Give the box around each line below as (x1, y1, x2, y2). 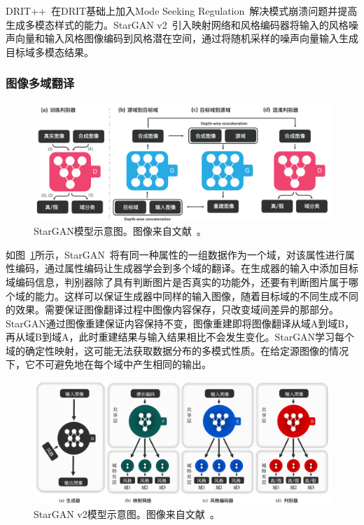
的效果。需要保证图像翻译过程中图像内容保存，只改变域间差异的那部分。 (6, 302, 339, 317)
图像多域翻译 (6, 74, 75, 92)
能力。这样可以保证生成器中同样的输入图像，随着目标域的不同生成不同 (34, 288, 358, 303)
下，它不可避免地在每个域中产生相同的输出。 (6, 357, 211, 371)
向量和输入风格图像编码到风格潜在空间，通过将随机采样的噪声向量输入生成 (15, 31, 358, 46)
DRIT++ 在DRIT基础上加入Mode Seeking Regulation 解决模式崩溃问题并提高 (6, 4, 358, 18)
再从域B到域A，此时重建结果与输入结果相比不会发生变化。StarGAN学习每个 (6, 329, 355, 344)
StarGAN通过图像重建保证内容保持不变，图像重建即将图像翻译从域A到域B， (6, 315, 355, 330)
